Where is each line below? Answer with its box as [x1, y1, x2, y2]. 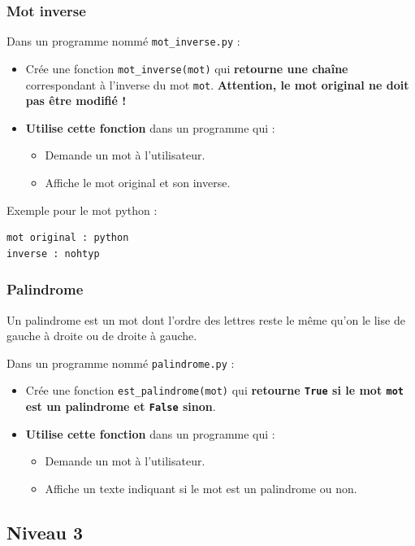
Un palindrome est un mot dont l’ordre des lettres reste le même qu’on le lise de [6, 311, 405, 328]
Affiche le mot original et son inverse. [45, 173, 231, 190]
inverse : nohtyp [6, 247, 100, 260]
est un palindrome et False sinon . [25, 398, 216, 415]
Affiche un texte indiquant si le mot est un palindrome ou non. [45, 479, 357, 496]
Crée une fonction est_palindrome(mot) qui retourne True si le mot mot [25, 382, 404, 399]
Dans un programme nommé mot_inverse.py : [6, 33, 240, 50]
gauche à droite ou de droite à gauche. [6, 327, 197, 344]
